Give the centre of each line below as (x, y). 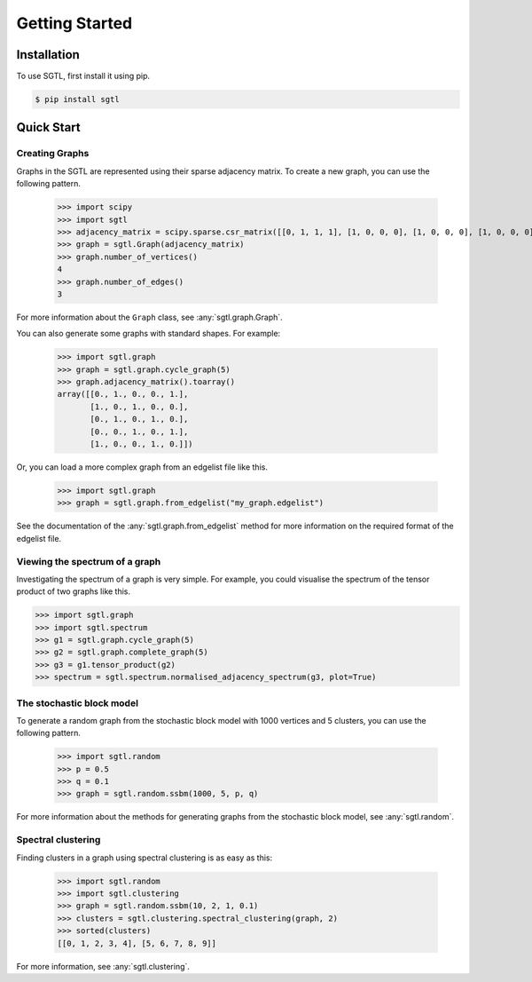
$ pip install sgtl (77, 99)
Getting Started (74, 23)
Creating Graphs (53, 154)
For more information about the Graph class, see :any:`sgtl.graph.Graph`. (149, 317)
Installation (48, 55)
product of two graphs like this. (74, 591)
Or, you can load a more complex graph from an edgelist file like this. (142, 467)
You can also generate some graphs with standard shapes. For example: (149, 334)
